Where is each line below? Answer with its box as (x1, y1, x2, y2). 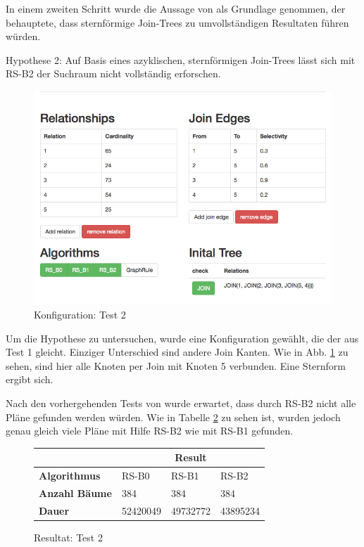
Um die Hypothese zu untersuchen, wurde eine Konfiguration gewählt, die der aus (6, 330, 359, 345)
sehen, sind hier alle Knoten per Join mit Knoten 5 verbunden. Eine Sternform (6, 358, 346, 373)
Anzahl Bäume (39, 485, 112, 500)
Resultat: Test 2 (34, 529, 103, 544)
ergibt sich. (6, 372, 54, 387)
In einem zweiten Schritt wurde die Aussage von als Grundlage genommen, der (6, 1, 346, 15)
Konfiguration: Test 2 (34, 307, 126, 322)
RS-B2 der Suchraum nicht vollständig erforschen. (6, 66, 221, 81)
